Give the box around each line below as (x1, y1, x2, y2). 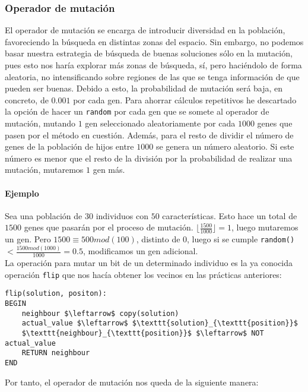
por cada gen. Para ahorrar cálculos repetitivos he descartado (73, 93, 297, 106)
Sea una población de (5, 209, 82, 222)
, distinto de (136, 233, 180, 245)
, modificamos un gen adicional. (83, 245, 198, 257)
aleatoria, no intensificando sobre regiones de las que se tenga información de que (5, 70, 300, 83)
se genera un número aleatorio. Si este (155, 140, 294, 153)
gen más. (93, 163, 125, 176)
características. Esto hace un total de (162, 209, 297, 222)
